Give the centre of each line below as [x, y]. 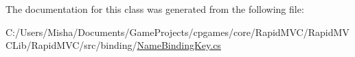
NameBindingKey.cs [179, 45]
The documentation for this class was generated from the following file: [155, 9]
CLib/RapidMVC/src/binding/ [71, 45]
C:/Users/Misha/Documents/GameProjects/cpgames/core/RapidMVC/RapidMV [177, 32]
